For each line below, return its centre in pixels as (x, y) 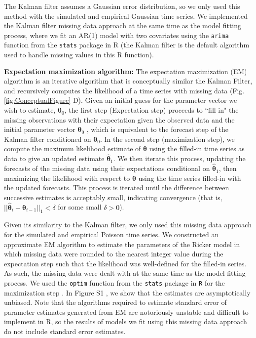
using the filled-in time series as (197, 148)
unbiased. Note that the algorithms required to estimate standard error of (115, 302)
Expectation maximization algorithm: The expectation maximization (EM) (126, 71)
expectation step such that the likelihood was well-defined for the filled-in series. (125, 263)
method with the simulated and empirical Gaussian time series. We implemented (126, 16)
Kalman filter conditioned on (48, 139)
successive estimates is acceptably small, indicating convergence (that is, (113, 197)
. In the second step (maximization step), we (167, 139)
